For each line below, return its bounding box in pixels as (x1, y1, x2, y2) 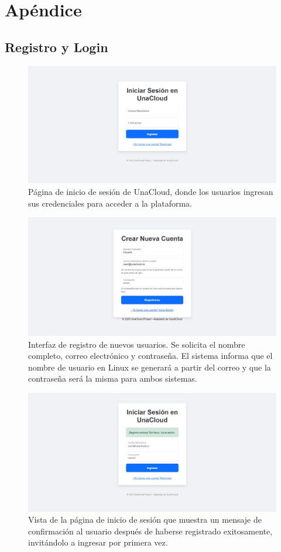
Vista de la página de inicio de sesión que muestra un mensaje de (28, 513, 262, 526)
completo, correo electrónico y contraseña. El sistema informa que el (28, 349, 273, 362)
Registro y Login (5, 37, 108, 56)
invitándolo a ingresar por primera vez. (28, 536, 168, 548)
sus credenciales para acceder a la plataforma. (28, 197, 192, 209)
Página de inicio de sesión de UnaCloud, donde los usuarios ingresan (28, 185, 273, 197)
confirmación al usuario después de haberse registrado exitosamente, (28, 524, 273, 537)
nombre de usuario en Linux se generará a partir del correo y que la (28, 361, 271, 373)
